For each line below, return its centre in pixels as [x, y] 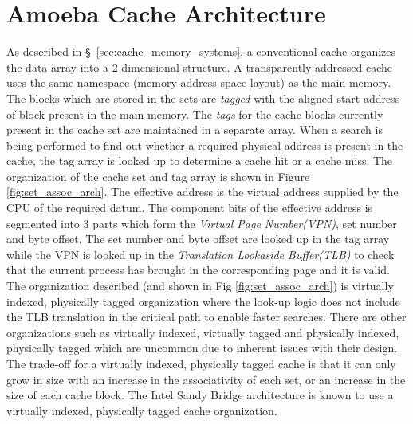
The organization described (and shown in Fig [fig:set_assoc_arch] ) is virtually [200, 286]
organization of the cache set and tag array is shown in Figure [158, 176]
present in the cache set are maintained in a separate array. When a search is [195, 130]
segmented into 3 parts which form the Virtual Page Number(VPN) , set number [202, 223]
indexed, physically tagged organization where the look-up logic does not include [203, 301]
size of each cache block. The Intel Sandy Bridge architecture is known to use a [200, 395]
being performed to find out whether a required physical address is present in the [205, 145]
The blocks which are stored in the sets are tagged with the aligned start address [203, 98]
